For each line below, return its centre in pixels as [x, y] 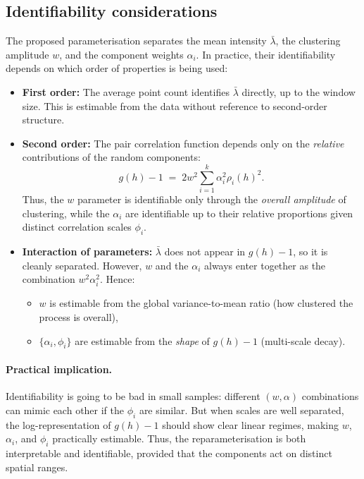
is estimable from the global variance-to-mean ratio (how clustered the [201, 303]
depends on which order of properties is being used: [117, 68]
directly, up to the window [299, 91]
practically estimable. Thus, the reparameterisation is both [179, 438]
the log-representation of [58, 424]
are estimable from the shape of [142, 340]
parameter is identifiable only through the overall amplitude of [212, 199]
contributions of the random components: [111, 157]
